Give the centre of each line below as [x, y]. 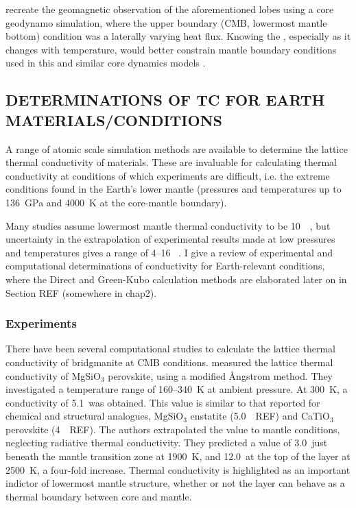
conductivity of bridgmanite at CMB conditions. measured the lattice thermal [169, 362]
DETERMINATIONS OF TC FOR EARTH [165, 100]
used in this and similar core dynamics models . [106, 63]
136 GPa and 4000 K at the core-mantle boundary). [116, 202]
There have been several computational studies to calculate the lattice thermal [170, 349]
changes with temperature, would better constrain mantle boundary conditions [171, 49]
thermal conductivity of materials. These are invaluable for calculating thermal [171, 162]
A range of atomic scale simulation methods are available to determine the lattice [177, 148]
